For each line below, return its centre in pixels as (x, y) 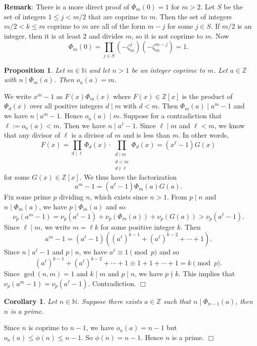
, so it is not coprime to (167, 35)
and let (100, 70)
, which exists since (119, 197)
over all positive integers (66, 106)
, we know (230, 125)
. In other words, (204, 135)
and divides (106, 35)
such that (177, 301)
